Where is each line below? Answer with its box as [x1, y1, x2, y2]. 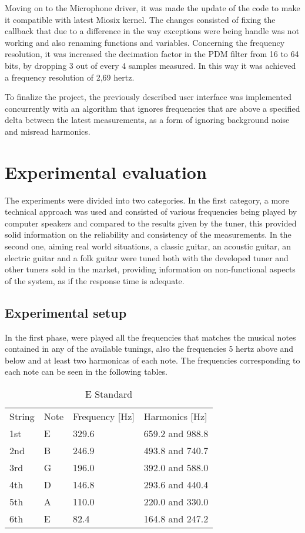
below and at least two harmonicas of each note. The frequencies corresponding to [5, 354, 300, 366]
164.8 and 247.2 [143, 511, 209, 525]
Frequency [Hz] [73, 409, 135, 423]
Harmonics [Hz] [143, 409, 207, 423]
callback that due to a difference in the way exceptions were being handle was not [5, 25, 300, 37]
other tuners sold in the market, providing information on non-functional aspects [5, 263, 296, 275]
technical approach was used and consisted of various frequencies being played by [5, 205, 297, 218]
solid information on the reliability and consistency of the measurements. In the [5, 228, 291, 241]
